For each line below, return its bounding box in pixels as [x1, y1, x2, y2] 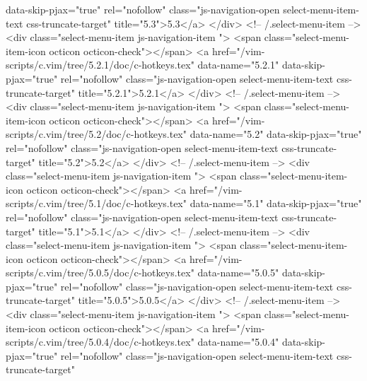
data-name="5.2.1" [197, 57, 279, 72]
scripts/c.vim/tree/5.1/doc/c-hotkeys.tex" [6, 196, 187, 211]
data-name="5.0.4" [197, 334, 279, 349]
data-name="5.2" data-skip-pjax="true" [190, 127, 362, 141]
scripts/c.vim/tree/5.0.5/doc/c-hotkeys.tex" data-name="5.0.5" [6, 265, 279, 280]
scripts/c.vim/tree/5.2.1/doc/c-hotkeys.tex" [6, 57, 194, 72]
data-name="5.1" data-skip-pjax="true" [190, 196, 362, 211]
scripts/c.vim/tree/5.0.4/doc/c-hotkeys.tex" [6, 334, 194, 349]
